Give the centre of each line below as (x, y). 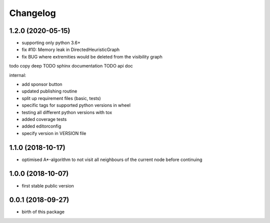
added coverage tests (44, 119)
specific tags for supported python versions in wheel (76, 105)
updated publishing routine (49, 91)
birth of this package (43, 212)
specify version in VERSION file (54, 133)
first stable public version (48, 185)
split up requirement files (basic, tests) (61, 98)
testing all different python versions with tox (67, 112)
